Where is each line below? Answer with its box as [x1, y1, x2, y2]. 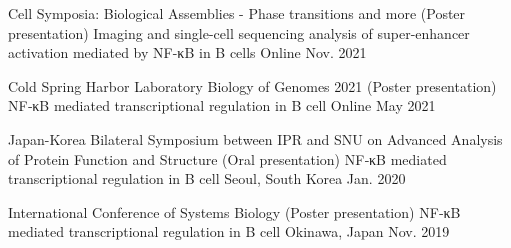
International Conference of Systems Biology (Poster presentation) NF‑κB [8, 201, 461, 222]
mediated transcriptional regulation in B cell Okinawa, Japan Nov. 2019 [8, 221, 450, 242]
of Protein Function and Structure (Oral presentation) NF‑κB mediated [8, 148, 447, 169]
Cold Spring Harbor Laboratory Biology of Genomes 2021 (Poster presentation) [8, 75, 497, 96]
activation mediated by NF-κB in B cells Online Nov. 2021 [8, 42, 367, 63]
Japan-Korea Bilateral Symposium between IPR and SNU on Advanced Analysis [8, 128, 503, 149]
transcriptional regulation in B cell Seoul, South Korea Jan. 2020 [8, 168, 406, 189]
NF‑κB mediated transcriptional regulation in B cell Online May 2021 [8, 95, 436, 116]
